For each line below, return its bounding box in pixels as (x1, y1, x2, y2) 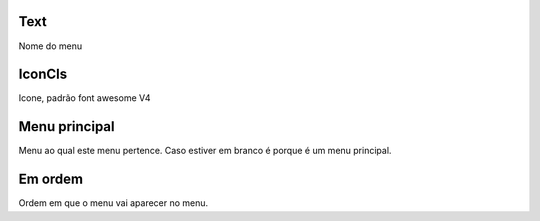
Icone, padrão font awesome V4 (18, 92, 151, 104)
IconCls (18, 66, 68, 83)
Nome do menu (18, 40, 83, 52)
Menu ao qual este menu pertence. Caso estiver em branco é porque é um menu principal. (18, 145, 392, 157)
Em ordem (18, 171, 84, 188)
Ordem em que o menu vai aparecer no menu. (18, 197, 209, 209)
